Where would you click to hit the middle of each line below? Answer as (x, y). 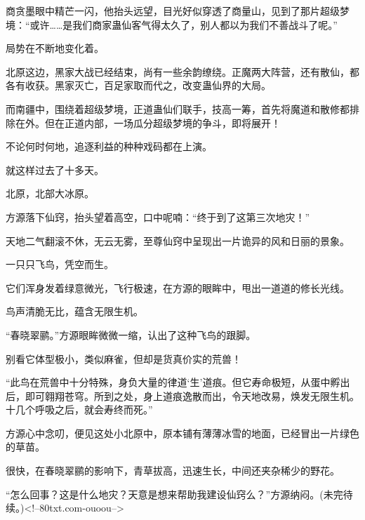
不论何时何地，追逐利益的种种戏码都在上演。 (109, 146)
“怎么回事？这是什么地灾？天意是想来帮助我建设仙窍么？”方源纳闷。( (165, 494)
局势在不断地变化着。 (55, 48)
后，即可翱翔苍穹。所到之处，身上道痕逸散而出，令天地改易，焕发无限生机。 (182, 395)
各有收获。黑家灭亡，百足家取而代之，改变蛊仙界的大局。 (138, 85)
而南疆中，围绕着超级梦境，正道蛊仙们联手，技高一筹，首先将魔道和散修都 (178, 108)
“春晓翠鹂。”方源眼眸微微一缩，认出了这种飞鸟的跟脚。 (131, 334)
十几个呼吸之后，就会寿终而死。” (79, 409)
